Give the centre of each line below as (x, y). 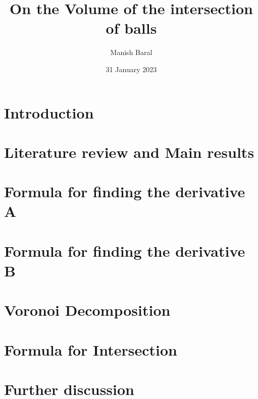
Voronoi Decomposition (87, 310)
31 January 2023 (131, 69)
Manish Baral (131, 52)
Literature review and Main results (129, 152)
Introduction (49, 112)
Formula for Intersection (91, 349)
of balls (131, 28)
